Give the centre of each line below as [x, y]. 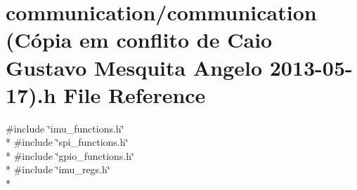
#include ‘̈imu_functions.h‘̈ [65, 128]
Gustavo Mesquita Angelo [134, 67]
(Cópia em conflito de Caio [139, 40]
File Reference [135, 94]
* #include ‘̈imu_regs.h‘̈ [58, 169]
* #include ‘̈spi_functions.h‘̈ [67, 142]
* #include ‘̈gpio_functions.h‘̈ [70, 155]
